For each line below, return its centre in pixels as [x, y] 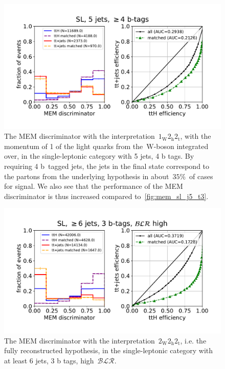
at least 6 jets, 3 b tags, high [49, 360]
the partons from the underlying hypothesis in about [87, 176]
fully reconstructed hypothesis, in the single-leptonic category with [109, 350]
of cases [201, 176]
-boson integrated [181, 146]
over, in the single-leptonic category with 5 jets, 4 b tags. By [99, 156]
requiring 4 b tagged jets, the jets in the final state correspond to [107, 166]
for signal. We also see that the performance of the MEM [94, 186]
